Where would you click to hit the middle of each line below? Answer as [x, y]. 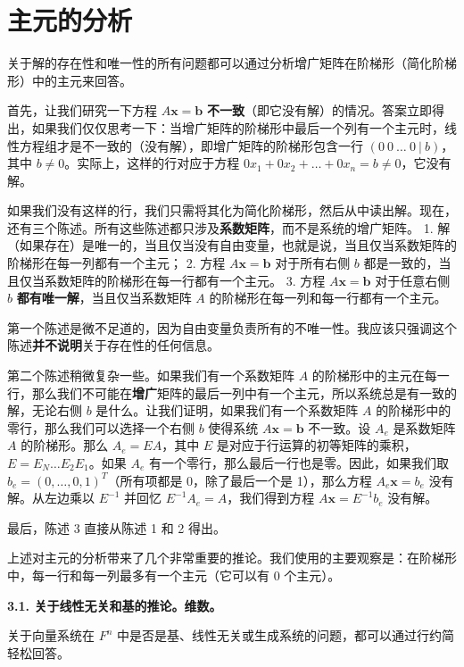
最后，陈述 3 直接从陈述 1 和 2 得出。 [116, 527]
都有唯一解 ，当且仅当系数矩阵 [104, 298]
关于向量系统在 [51, 635]
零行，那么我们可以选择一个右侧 [101, 427]
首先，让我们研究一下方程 [82, 110]
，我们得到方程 [271, 498]
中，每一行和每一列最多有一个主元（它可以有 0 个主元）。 [174, 575]
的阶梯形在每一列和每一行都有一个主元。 [328, 298]
